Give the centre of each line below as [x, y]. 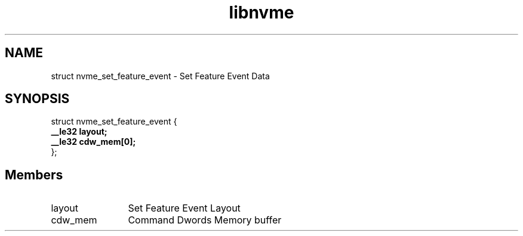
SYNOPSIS [37, 99]
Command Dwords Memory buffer [205, 220]
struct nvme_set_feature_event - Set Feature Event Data [160, 76]
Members [34, 175]
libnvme [261, 13]
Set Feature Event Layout [184, 208]
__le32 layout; [79, 132]
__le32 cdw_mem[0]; [93, 142]
